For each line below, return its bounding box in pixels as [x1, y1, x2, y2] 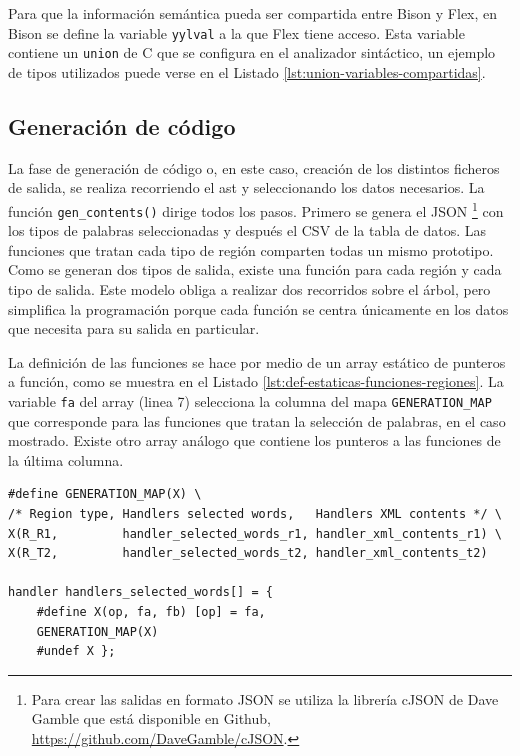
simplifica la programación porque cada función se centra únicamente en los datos [8, 298, 509, 319]
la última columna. [8, 449, 124, 470]
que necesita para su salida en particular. [8, 318, 260, 339]
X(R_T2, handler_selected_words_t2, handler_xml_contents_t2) [8, 546, 488, 561]
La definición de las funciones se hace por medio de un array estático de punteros [8, 351, 506, 372]
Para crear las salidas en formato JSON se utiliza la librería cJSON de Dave [31, 688, 499, 709]
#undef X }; [36, 644, 116, 659]
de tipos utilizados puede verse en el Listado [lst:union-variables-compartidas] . [8, 61, 486, 82]
